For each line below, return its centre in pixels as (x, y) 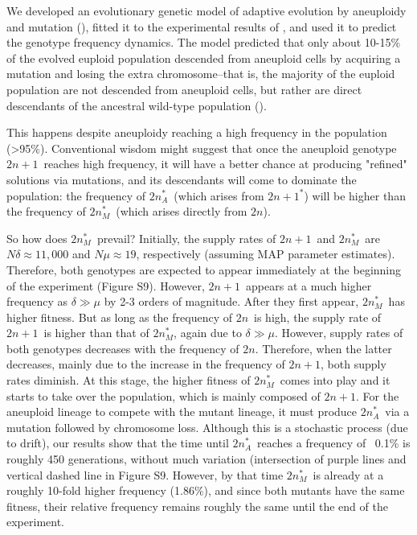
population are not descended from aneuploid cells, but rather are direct (184, 89)
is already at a (348, 474)
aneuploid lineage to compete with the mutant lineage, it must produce (182, 412)
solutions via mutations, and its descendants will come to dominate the (182, 179)
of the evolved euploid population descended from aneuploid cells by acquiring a (204, 58)
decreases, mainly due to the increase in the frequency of (146, 364)
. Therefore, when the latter (323, 348)
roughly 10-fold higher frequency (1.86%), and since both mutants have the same (206, 490)
